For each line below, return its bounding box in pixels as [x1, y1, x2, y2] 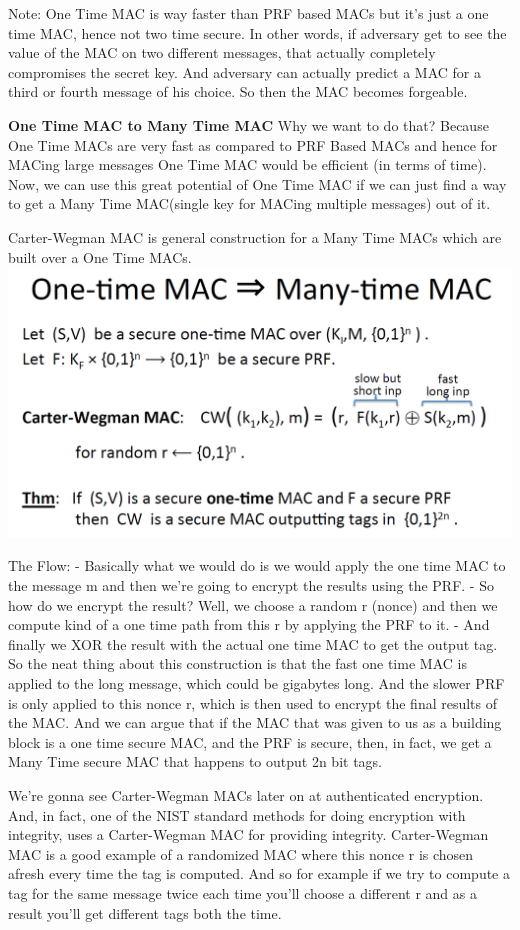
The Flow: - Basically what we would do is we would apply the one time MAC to [8, 555, 506, 576]
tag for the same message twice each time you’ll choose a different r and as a [8, 882, 477, 903]
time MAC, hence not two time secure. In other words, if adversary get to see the [8, 22, 507, 43]
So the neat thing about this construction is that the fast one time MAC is [8, 653, 467, 674]
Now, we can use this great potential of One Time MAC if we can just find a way [8, 173, 507, 194]
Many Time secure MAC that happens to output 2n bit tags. [8, 751, 382, 772]
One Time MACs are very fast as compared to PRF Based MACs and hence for [8, 134, 498, 155]
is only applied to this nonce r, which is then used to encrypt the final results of [8, 692, 498, 713]
